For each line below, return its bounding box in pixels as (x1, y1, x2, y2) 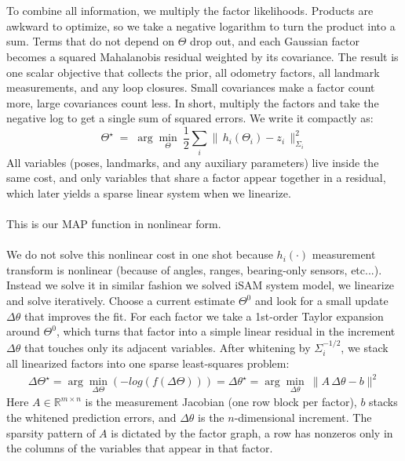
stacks (369, 394, 398, 410)
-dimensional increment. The (234, 409, 372, 426)
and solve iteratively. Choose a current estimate (6, 292, 235, 309)
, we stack (341, 339, 389, 355)
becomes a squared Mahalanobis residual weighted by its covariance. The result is (6, 48, 399, 64)
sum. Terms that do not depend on (6, 33, 175, 49)
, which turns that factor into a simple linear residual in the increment (56, 323, 396, 339)
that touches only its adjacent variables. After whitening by (24, 339, 311, 355)
